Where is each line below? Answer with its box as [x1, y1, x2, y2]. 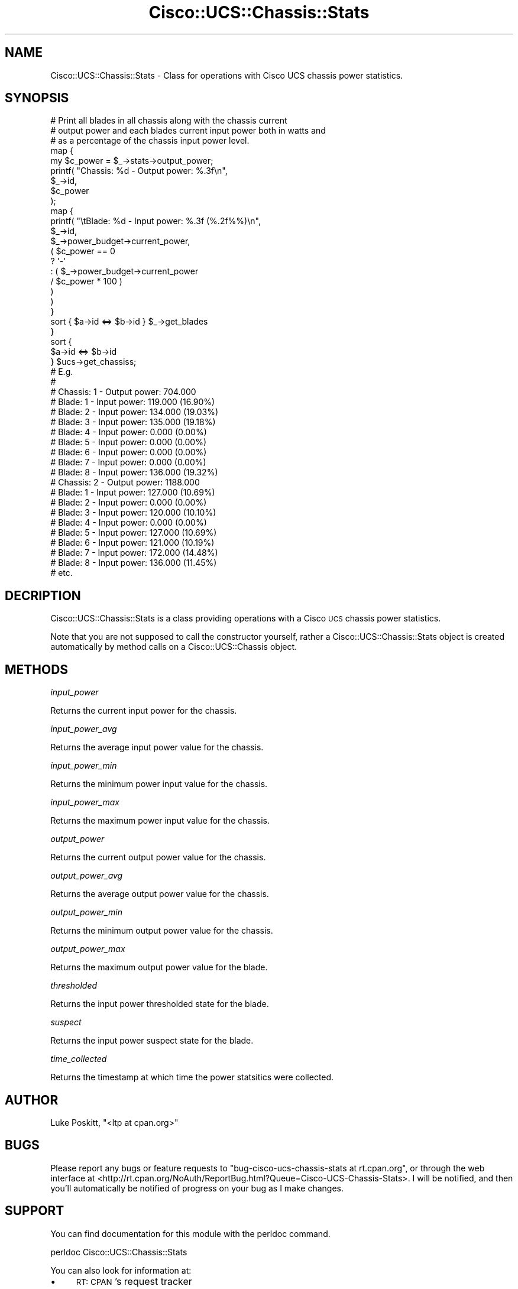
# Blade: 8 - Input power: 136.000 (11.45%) [50, 558, 217, 568]
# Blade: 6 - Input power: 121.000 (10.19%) [50, 537, 215, 548]
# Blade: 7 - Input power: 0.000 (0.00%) [50, 457, 206, 468]
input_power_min [50, 760, 117, 771]
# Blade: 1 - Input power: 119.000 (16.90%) [50, 397, 215, 407]
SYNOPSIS [5, 90, 69, 106]
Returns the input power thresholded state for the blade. [50, 999, 269, 1009]
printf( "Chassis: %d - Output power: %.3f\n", [50, 166, 228, 176]
